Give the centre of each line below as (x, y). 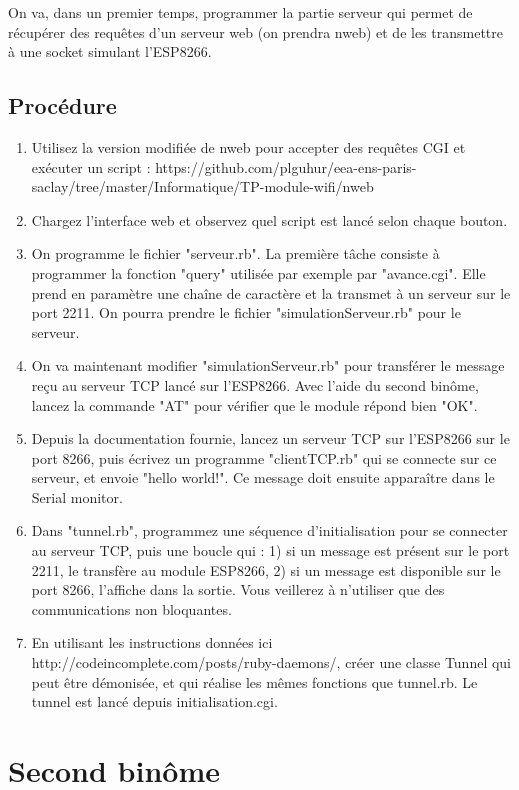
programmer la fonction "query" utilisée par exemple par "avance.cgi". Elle (258, 272)
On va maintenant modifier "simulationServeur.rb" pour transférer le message (268, 365)
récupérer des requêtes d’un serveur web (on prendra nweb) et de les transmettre (256, 31)
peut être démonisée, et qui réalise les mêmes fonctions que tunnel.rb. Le (254, 681)
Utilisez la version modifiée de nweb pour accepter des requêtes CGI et (248, 146)
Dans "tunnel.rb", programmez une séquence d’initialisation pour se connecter (269, 530)
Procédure (62, 105)
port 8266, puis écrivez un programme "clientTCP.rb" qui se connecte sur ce (264, 457)
